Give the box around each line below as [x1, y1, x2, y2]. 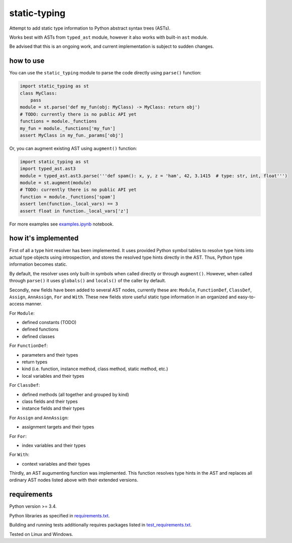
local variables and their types [22, 373, 84, 379]
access [9, 301, 25, 307]
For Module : [9, 310, 35, 316]
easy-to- [237, 294, 256, 300]
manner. [25, 301, 42, 307]
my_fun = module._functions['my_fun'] [20, 126, 116, 131]
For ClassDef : [9, 382, 40, 388]
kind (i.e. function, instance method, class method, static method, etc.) [22, 366, 168, 372]
